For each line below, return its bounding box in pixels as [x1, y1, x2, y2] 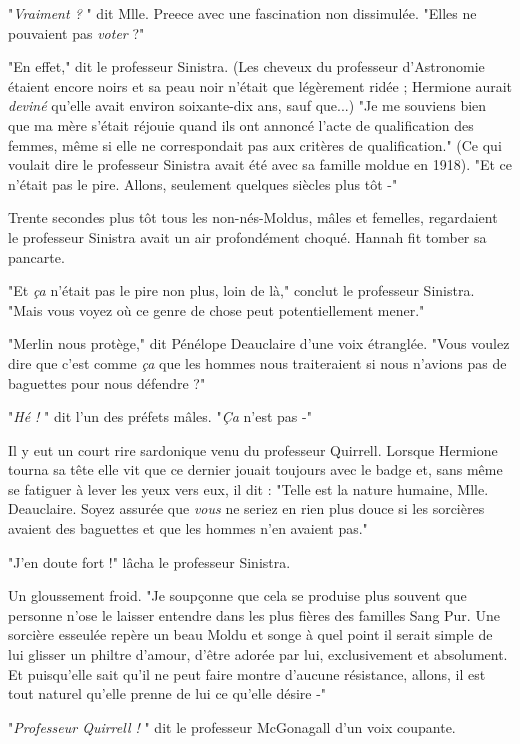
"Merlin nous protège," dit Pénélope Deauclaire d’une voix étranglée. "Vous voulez [8, 333, 510, 354]
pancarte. [8, 246, 65, 267]
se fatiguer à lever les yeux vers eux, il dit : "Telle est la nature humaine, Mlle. [8, 478, 489, 499]
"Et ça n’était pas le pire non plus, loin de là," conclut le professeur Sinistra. [8, 280, 475, 301]
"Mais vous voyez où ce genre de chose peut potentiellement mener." [8, 299, 425, 320]
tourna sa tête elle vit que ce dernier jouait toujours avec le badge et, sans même [8, 459, 503, 480]
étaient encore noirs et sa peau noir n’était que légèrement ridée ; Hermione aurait [8, 75, 512, 96]
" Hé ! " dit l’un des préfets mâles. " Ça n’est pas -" [8, 406, 312, 427]
